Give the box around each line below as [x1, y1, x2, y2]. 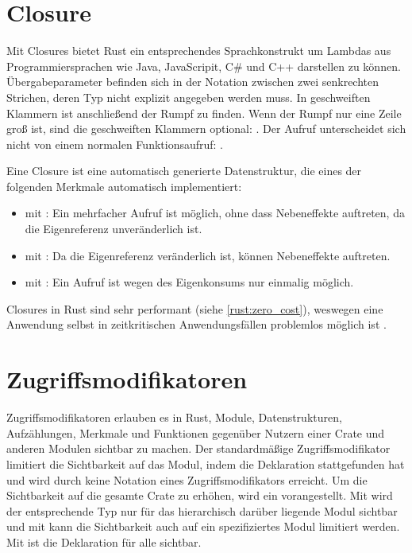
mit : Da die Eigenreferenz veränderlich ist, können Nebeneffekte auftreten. [25, 247, 391, 263]
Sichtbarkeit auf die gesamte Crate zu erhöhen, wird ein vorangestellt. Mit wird [6, 487, 393, 504]
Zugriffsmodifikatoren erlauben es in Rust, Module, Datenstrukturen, [6, 409, 342, 426]
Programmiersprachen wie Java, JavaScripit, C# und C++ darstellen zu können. [6, 57, 401, 74]
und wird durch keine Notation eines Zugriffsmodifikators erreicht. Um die [6, 471, 368, 488]
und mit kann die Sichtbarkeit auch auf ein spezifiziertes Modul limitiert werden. [6, 518, 400, 535]
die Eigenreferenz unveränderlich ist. [25, 220, 202, 237]
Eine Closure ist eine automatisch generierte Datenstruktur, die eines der [6, 162, 362, 179]
